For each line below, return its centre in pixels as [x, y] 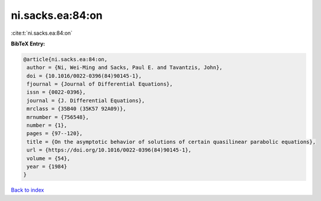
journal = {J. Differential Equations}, [86, 100]
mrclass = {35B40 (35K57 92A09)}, [76, 109]
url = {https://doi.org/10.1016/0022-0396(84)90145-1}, [109, 150]
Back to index [27, 190]
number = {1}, [47, 126]
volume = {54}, [49, 158]
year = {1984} [47, 167]
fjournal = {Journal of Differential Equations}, [100, 84]
